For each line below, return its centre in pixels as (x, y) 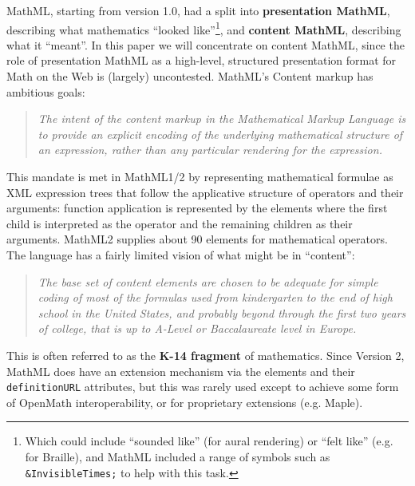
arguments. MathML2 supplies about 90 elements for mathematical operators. (197, 239)
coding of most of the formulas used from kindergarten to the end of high (215, 297)
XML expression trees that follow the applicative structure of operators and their (205, 192)
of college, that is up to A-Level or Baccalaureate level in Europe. (197, 328)
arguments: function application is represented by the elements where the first (197, 208)
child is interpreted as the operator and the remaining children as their (180, 223)
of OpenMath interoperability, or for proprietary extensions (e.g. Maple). (185, 402)
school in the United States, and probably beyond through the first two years (222, 312)
